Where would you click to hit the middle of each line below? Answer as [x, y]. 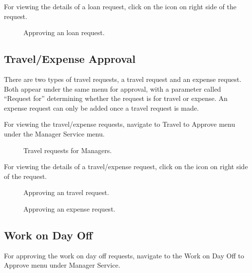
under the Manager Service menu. [54, 133]
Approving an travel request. [66, 192]
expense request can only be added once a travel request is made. [101, 107]
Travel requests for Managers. [68, 150]
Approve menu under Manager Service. [62, 265]
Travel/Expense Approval [70, 59]
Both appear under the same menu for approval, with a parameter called [113, 88]
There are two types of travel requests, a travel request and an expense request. [123, 79]
